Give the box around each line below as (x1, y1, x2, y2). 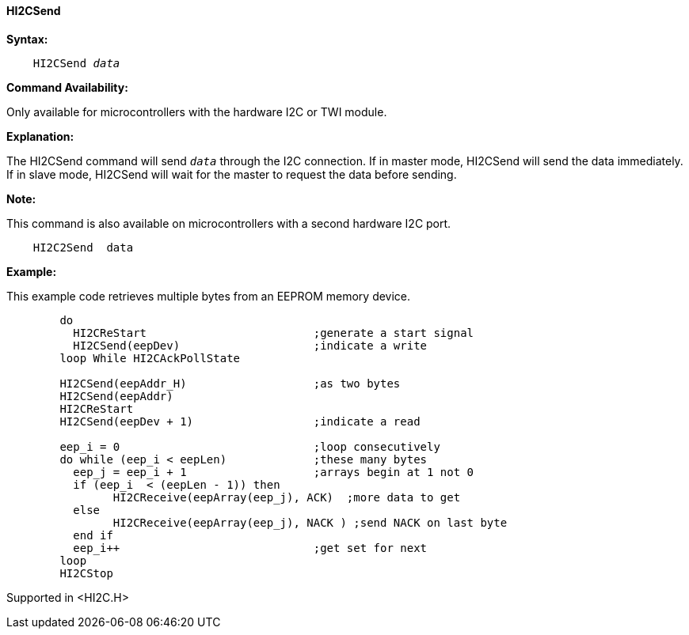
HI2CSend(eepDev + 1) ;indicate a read (59, 414, 421, 428)
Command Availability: (6, 80, 128, 94)
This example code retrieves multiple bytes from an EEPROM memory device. (6, 289, 411, 303)
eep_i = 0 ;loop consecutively (59, 440, 440, 453)
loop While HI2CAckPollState (59, 351, 241, 365)
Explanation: (6, 129, 74, 143)
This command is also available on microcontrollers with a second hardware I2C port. (6, 216, 451, 230)
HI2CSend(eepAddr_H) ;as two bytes (59, 376, 401, 390)
